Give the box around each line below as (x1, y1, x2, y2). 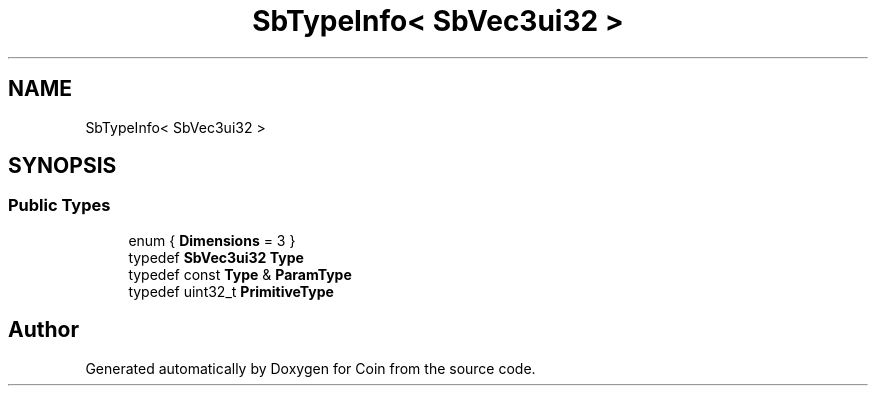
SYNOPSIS (8, 153, 117, 179)
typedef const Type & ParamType (128, 265, 352, 283)
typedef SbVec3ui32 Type (128, 248, 304, 266)
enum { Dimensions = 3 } (128, 231, 296, 249)
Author (8, 317, 79, 343)
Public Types (8, 195, 111, 216)
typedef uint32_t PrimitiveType (128, 282, 334, 300)
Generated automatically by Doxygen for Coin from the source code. (85, 359, 536, 377)
